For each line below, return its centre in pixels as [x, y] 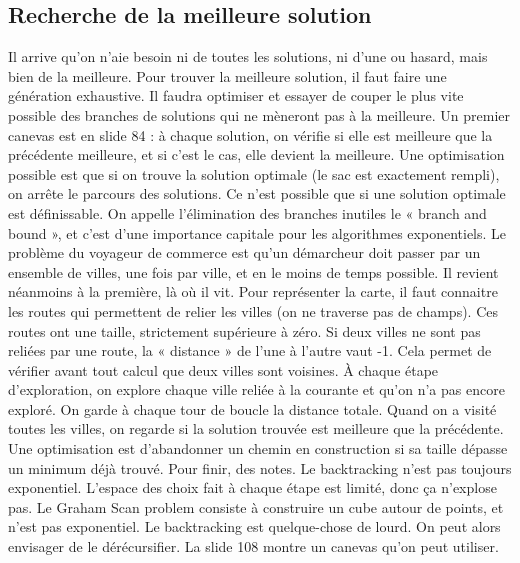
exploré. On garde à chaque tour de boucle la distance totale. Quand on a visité [252, 408]
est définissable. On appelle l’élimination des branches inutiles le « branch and [247, 212]
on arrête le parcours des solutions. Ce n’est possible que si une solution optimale [257, 193]
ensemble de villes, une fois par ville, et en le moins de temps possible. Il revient [253, 271]
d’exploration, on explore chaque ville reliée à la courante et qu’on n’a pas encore [256, 389]
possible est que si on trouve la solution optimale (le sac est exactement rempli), [254, 173]
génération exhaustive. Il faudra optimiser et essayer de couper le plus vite [236, 95]
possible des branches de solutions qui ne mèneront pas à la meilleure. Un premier [259, 114]
